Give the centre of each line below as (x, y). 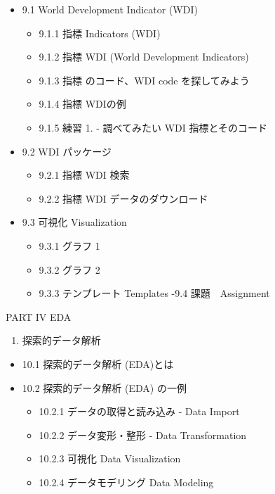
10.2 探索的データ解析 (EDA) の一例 (104, 387)
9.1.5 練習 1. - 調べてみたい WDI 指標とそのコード (153, 127)
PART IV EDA (39, 316)
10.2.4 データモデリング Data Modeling (126, 482)
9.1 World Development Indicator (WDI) (110, 9)
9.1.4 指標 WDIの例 (82, 104)
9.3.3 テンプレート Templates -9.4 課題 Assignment (154, 293)
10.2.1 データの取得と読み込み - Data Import (139, 411)
